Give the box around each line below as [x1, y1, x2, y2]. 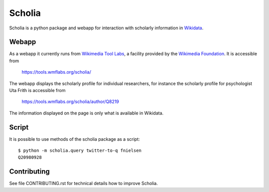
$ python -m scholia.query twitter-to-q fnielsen [18, 148, 142, 154]
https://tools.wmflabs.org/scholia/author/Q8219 [21, 98, 120, 104]
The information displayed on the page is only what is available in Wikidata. [9, 110, 164, 116]
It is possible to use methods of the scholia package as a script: [9, 136, 140, 142]
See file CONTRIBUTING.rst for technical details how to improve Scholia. [9, 181, 158, 187]
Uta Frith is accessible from [9, 88, 66, 94]
